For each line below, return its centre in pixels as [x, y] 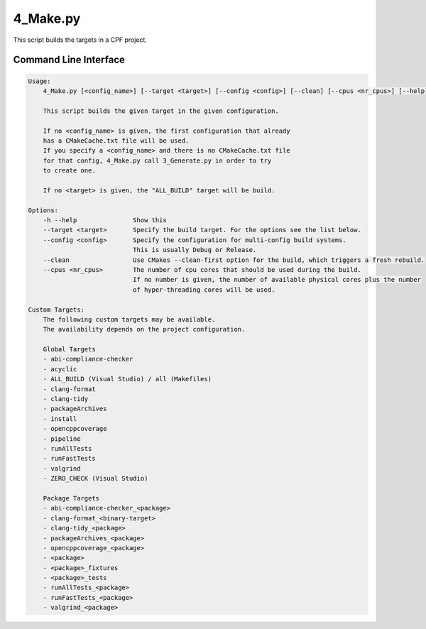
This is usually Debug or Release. [195, 250]
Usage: [39, 81]
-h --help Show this [105, 220]
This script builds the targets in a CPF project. [80, 40]
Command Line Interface [69, 60]
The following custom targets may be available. [129, 319]
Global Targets [69, 349]
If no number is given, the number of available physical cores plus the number [277, 280]
